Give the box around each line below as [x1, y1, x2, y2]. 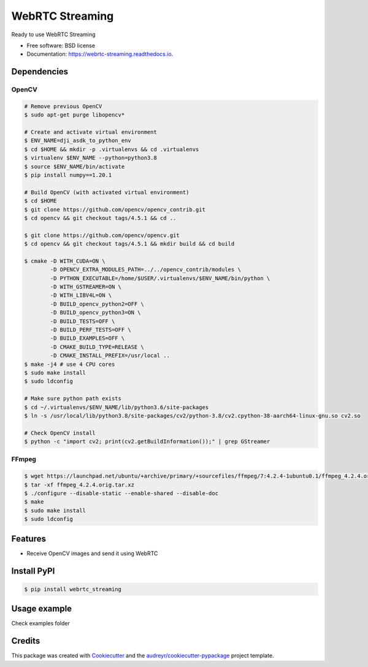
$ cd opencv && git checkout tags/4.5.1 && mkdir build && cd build [24, 240, 235, 248]
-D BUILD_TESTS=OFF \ [50, 318, 115, 325]
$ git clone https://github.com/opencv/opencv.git [24, 232, 180, 239]
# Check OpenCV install [24, 429, 96, 436]
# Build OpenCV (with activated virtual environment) [24, 189, 190, 196]
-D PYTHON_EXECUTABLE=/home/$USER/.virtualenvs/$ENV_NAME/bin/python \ [50, 275, 270, 282]
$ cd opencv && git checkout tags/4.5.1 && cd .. [24, 214, 177, 221]
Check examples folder [11, 620, 70, 627]
